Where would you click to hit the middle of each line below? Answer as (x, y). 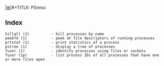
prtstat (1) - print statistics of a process (62, 42)
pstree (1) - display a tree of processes (60, 47)
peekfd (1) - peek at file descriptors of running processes (80, 38)
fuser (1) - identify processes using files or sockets (76, 51)
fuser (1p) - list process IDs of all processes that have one (82, 55)
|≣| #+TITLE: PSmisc (26, 8)
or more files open (25, 59)
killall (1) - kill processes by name (55, 34)
